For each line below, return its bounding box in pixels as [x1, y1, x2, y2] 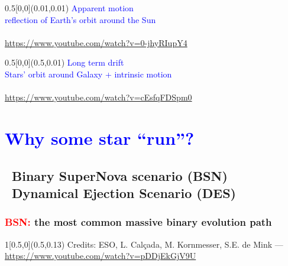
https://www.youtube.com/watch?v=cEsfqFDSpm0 [5, 91, 192, 103]
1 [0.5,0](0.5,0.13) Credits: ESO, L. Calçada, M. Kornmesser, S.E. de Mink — [5, 238, 283, 250]
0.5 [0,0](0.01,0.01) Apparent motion [5, 2, 134, 14]
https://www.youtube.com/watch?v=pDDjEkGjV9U [5, 249, 196, 262]
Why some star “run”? [5, 125, 195, 150]
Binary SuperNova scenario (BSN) [12, 166, 228, 184]
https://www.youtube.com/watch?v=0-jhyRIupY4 [5, 36, 187, 48]
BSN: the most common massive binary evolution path [5, 215, 272, 229]
